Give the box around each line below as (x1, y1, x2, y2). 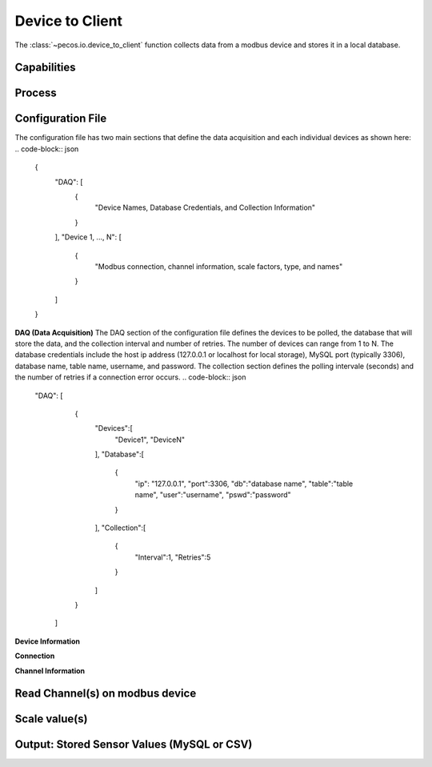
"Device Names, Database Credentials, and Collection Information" (94, 203, 316, 212)
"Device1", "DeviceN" (114, 435, 186, 444)
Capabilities (14, 61, 76, 74)
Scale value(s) (14, 713, 88, 726)
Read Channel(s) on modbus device (14, 687, 197, 701)
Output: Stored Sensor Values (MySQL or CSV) (14, 737, 253, 752)
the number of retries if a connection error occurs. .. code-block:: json (14, 372, 246, 382)
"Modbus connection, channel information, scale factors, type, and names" (94, 262, 343, 271)
